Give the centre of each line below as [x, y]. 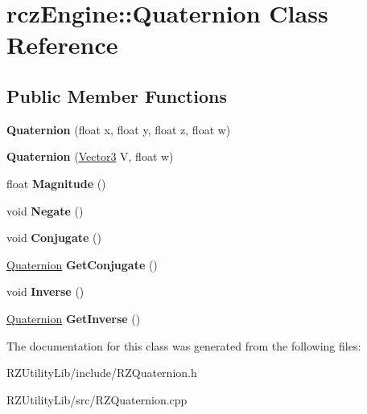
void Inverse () [45, 291]
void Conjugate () [54, 238]
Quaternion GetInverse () [74, 318]
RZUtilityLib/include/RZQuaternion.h [102, 373]
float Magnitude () [56, 183]
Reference [62, 45]
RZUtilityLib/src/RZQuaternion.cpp [97, 399]
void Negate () [45, 210]
